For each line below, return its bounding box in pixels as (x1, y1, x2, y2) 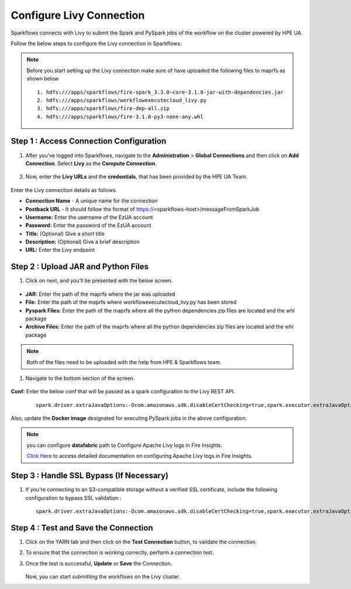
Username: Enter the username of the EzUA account (25, 214, 153, 221)
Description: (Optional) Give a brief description (25, 238, 140, 245)
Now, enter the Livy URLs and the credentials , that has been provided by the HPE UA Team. (25, 173, 248, 180)
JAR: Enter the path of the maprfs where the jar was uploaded (25, 290, 175, 297)
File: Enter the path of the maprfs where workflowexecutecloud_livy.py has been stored (25, 299, 237, 306)
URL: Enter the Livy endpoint (25, 246, 95, 254)
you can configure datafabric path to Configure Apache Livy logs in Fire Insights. (26, 441, 222, 448)
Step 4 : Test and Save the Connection (11, 523, 153, 533)
